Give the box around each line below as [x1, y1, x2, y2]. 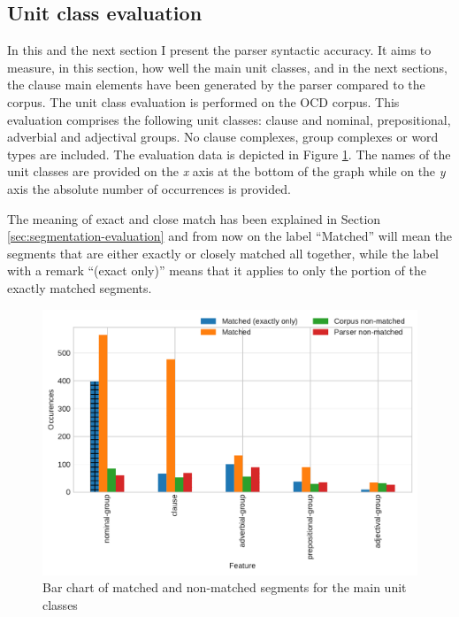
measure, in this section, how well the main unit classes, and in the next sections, [7, 58, 448, 76]
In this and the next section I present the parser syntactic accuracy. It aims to [7, 41, 432, 59]
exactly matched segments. [7, 278, 152, 297]
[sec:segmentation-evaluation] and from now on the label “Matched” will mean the [7, 227, 453, 245]
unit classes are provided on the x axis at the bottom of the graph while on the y [7, 162, 446, 181]
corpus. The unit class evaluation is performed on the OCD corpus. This [7, 92, 400, 111]
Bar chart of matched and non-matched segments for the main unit [42, 578, 407, 597]
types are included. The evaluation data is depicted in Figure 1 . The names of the [7, 144, 451, 163]
